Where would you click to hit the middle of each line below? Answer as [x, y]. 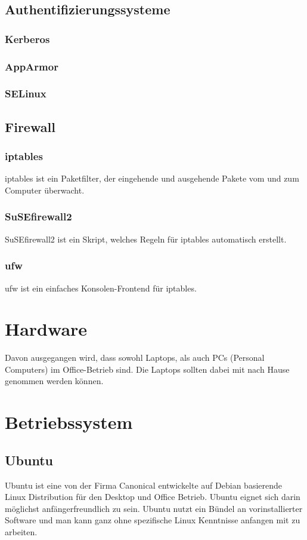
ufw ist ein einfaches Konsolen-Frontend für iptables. [101, 288]
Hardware [46, 329]
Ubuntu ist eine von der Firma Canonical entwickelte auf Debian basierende [143, 485]
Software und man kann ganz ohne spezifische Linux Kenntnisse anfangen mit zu [153, 520]
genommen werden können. [54, 381]
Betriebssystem [69, 422]
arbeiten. [21, 531]
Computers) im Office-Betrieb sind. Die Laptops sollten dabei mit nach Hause [147, 369]
